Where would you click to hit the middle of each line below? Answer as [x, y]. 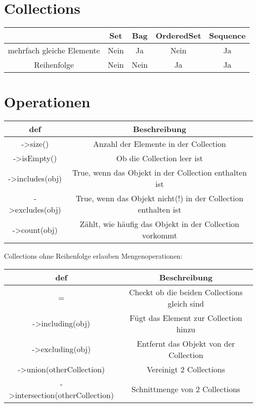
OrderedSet [178, 36]
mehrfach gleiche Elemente [54, 50]
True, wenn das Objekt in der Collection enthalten [160, 173]
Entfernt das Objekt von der [186, 343]
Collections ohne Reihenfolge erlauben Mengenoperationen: [93, 256]
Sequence [227, 36]
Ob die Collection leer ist [160, 158]
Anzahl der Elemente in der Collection [160, 144]
